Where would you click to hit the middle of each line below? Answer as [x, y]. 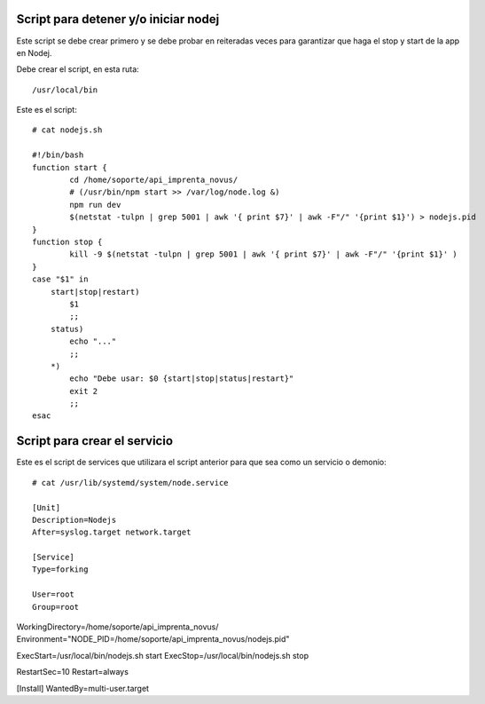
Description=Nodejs [74, 520]
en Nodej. [34, 52]
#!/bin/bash [58, 155]
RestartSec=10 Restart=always [72, 672]
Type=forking [60, 570]
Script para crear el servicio [94, 441]
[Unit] [47, 507]
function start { [70, 167]
